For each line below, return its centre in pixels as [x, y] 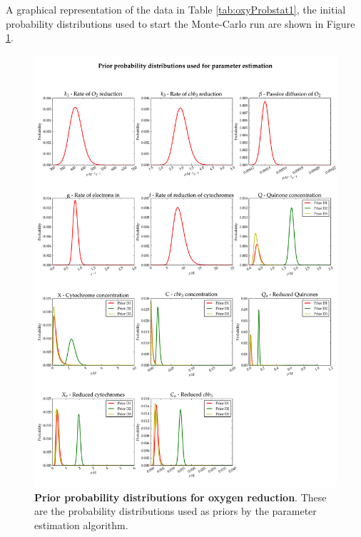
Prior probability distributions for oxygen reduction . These [180, 497]
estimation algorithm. [81, 525]
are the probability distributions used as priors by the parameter [176, 511]
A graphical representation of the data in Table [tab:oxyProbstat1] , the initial [176, 9]
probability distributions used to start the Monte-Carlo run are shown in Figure [180, 23]
